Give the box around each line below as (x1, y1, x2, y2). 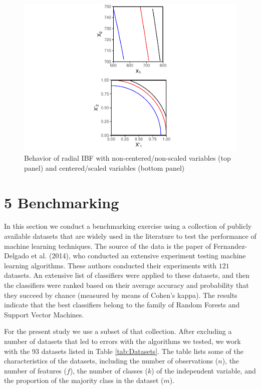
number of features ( (4, 365, 67, 375)
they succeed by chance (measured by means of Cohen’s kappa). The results (4, 289, 237, 300)
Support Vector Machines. (4, 309, 84, 319)
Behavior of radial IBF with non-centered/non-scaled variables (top (24, 153, 231, 163)
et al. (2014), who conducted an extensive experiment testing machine (31, 250, 246, 261)
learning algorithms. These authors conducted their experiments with (4, 260, 217, 270)
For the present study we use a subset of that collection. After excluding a (4, 326, 232, 336)
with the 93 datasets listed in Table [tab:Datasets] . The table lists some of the (4, 345, 243, 356)
